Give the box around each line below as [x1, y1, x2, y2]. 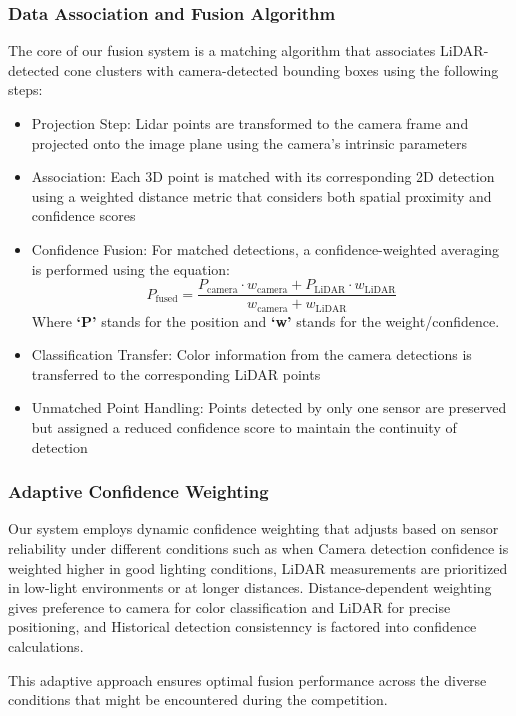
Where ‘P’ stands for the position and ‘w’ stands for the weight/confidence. [31, 310, 500, 331]
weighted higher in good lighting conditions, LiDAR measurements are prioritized [8, 557, 508, 578]
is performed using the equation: [31, 258, 230, 279]
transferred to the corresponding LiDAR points [31, 363, 321, 384]
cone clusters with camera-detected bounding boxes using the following [63, 59, 499, 80]
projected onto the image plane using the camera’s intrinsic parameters [31, 132, 468, 153]
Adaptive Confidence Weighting [8, 479, 269, 504]
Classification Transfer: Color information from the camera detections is [31, 344, 472, 365]
